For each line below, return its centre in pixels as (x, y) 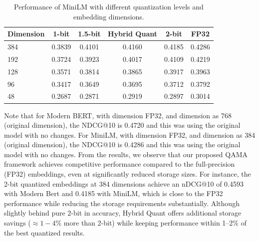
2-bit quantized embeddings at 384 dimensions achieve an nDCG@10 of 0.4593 (124, 183)
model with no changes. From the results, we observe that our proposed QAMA (126, 154)
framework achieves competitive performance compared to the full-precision (120, 164)
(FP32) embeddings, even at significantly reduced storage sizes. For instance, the (128, 174)
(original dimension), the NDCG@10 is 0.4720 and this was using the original (122, 125)
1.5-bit (89, 34)
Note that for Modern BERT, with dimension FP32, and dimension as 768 (118, 115)
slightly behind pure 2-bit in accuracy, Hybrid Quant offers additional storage (123, 213)
